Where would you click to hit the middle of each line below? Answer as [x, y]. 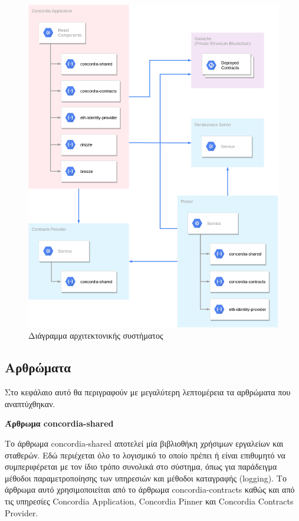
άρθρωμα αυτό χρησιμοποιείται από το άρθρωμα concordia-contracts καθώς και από [150, 489]
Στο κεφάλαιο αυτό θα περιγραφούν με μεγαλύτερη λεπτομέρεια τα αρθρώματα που [148, 392]
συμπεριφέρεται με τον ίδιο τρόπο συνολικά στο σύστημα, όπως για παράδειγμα [141, 466]
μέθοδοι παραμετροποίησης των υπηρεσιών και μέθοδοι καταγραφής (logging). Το [146, 478]
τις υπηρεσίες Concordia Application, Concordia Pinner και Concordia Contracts [149, 501]
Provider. [22, 512]
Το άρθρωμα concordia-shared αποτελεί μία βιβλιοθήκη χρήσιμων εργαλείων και [144, 443]
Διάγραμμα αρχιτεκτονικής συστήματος [96, 335]
